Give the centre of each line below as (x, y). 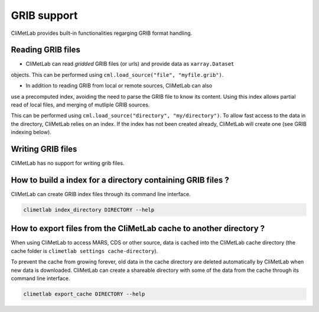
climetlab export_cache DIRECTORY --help (84, 294)
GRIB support (44, 15)
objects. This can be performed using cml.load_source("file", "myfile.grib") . (117, 74)
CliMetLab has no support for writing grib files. (68, 163)
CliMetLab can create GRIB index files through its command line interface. (101, 194)
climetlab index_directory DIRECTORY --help (89, 209)
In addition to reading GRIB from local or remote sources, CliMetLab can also (119, 86)
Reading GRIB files (46, 50)
